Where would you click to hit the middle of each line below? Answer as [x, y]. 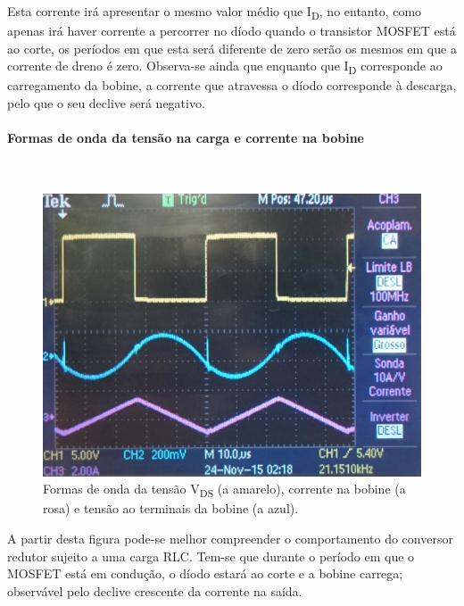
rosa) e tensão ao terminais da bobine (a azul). [171, 508]
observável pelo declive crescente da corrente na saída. [155, 590]
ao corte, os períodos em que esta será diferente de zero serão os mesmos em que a [232, 48]
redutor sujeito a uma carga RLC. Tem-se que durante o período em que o [211, 556]
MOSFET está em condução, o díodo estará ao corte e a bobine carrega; [205, 573]
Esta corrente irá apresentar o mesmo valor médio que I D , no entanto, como [215, 12]
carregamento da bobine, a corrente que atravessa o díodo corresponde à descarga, [232, 85]
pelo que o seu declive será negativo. [106, 103]
